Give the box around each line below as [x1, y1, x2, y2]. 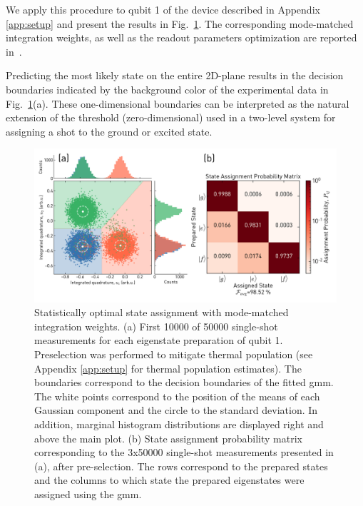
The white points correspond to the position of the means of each [34, 388, 320, 403]
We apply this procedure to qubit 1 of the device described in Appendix [6, 2, 320, 16]
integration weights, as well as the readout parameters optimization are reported [6, 30, 357, 45]
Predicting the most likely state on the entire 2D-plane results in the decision [6, 68, 344, 83]
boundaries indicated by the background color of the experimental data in [6, 81, 329, 96]
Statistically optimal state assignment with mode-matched [34, 305, 289, 320]
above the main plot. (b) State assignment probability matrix [34, 430, 302, 445]
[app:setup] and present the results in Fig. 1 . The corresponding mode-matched [6, 16, 354, 31]
